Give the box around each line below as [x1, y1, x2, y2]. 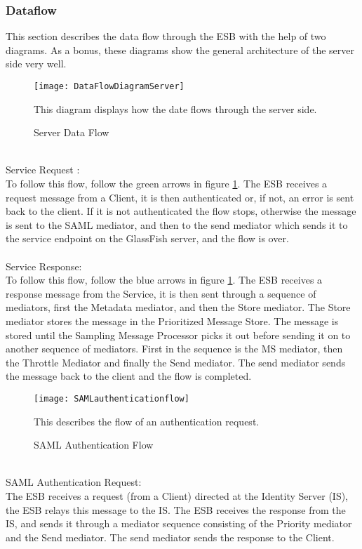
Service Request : [6, 162, 80, 177]
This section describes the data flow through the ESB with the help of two [6, 29, 326, 44]
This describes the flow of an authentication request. [34, 414, 260, 428]
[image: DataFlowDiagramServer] [34, 81, 185, 91]
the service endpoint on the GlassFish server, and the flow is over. [6, 231, 289, 246]
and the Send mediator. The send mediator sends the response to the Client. [6, 529, 335, 544]
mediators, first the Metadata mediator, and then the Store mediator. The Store [6, 300, 351, 315]
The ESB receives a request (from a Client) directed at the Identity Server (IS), [6, 488, 349, 503]
